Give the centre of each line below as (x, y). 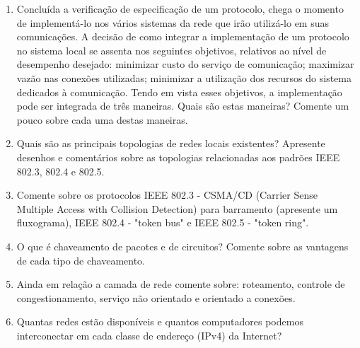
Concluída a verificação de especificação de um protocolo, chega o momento (180, 8)
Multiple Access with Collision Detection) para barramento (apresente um (177, 208)
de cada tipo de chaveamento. (81, 260)
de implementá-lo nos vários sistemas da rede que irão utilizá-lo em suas (173, 22)
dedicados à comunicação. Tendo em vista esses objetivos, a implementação (179, 92)
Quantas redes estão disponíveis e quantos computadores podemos (160, 321)
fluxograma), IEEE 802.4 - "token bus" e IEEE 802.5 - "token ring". (163, 222)
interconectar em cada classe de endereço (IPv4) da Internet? (149, 335)
